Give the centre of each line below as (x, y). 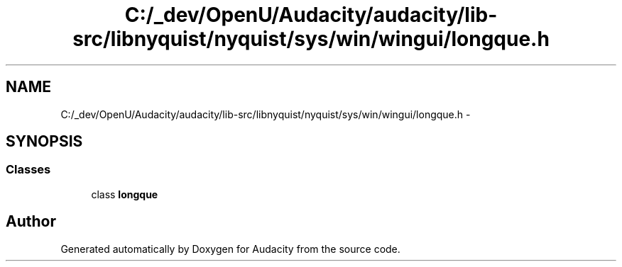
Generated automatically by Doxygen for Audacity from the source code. (230, 249)
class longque (125, 194)
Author (31, 222)
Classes (28, 170)
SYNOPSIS (44, 142)
